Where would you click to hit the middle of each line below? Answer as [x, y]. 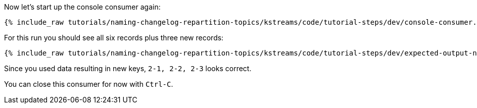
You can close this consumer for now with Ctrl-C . [89, 84]
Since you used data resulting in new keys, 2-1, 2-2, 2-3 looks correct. [128, 68]
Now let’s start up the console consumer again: [82, 7]
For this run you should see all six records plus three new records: [114, 38]
